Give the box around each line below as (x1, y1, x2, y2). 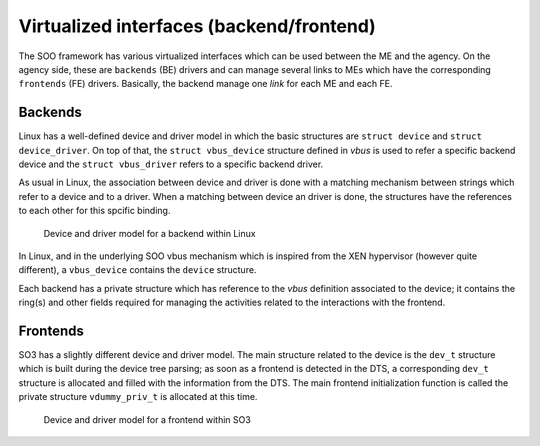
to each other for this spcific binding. (18, 205, 171, 217)
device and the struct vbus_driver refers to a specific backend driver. (18, 158, 324, 170)
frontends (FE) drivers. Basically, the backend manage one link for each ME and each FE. (18, 78, 393, 90)
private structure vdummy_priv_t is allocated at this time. (18, 391, 258, 403)
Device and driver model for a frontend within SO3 (43, 413, 252, 425)
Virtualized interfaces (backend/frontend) (18, 15, 377, 37)
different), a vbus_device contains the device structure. (18, 264, 257, 276)
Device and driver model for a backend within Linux (43, 227, 256, 239)
